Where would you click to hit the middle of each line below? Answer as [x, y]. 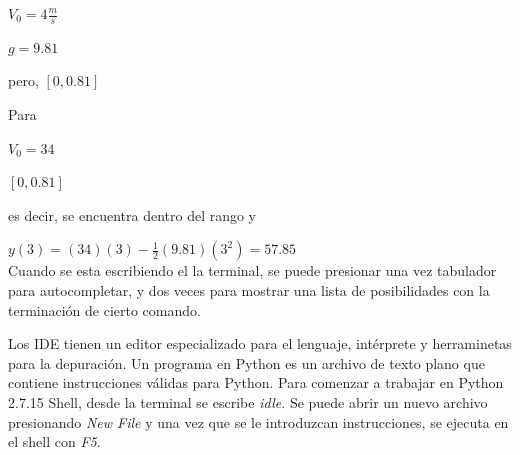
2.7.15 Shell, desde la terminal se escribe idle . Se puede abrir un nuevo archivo [248, 401]
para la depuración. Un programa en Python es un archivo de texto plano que [246, 362]
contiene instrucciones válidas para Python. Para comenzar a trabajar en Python [256, 382]
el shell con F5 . [54, 441]
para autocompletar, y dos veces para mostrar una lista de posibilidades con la [249, 289]
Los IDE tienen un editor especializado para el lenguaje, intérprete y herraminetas [260, 343]
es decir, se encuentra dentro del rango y [132, 214]
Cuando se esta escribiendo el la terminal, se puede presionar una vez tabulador [252, 270]
